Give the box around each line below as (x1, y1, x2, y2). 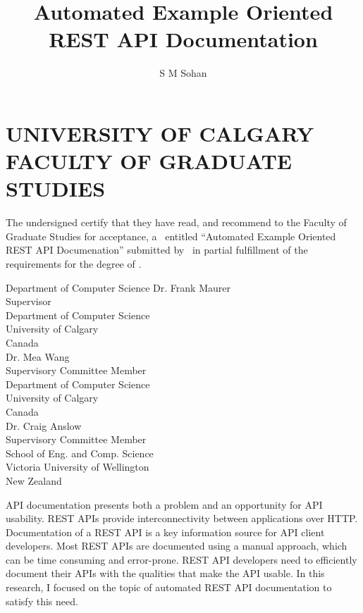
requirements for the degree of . (6, 256, 142, 271)
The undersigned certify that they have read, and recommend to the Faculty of (6, 215, 347, 230)
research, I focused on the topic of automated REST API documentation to (6, 580, 332, 595)
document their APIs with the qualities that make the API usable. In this (6, 566, 325, 581)
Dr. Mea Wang (6, 349, 70, 364)
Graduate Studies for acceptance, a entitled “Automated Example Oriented (6, 228, 336, 243)
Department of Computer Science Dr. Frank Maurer (6, 280, 230, 295)
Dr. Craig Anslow (6, 418, 82, 433)
